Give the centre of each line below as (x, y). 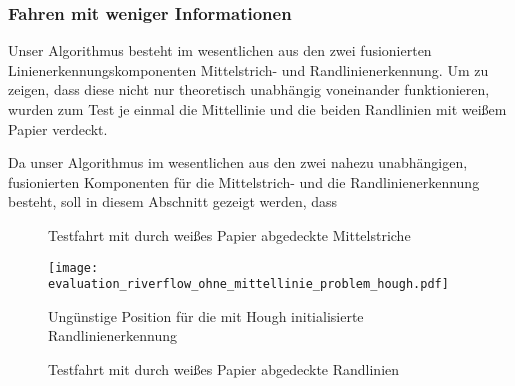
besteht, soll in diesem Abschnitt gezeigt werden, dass (173, 201)
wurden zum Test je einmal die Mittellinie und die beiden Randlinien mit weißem (257, 109)
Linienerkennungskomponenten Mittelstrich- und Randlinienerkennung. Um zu (248, 69)
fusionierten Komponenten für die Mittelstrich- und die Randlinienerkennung (244, 181)
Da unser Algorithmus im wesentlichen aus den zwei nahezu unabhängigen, (238, 162)
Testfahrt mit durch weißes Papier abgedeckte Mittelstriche (229, 234)
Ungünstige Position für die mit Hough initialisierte (206, 315)
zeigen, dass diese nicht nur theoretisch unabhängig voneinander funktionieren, (249, 89)
